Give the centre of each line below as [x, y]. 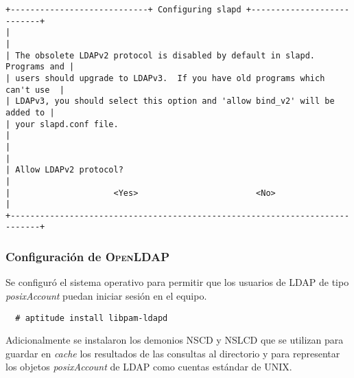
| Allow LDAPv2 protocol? [64, 170]
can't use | [35, 90]
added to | [30, 112]
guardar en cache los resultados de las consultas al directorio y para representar [173, 353]
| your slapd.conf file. [62, 124]
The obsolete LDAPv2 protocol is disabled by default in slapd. [165, 55]
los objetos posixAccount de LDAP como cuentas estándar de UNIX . [149, 367]
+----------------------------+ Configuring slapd [123, 10]
